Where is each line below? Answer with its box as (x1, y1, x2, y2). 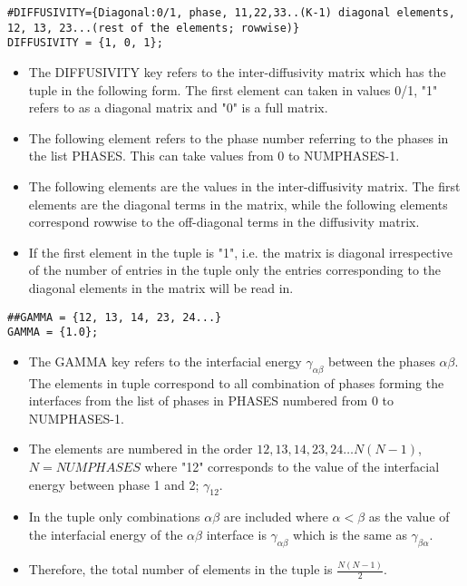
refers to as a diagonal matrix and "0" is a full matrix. (28, 98, 328, 117)
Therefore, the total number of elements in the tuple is (28, 560, 333, 579)
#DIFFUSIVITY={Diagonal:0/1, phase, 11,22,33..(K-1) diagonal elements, (7, 6, 455, 19)
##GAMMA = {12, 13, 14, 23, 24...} (7, 310, 222, 324)
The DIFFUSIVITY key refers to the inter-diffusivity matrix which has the (28, 62, 446, 81)
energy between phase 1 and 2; (28, 474, 199, 493)
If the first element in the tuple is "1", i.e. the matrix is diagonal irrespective (28, 242, 452, 261)
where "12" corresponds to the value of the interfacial (144, 456, 440, 475)
